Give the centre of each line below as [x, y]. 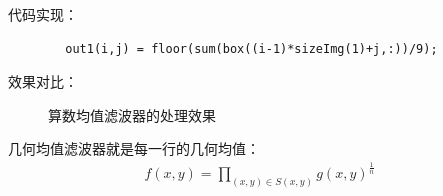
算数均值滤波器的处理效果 [132, 114]
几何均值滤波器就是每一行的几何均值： [134, 148]
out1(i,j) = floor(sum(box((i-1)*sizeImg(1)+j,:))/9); [251, 48]
